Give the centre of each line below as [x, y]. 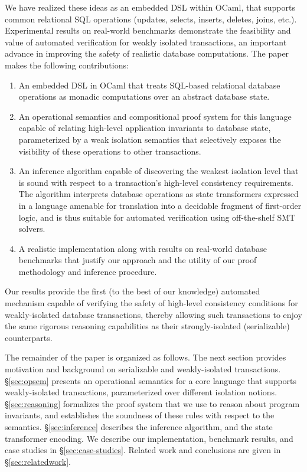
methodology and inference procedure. [88, 271]
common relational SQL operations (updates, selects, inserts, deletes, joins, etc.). [151, 19]
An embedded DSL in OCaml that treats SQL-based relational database [149, 85]
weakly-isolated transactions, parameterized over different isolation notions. [141, 392]
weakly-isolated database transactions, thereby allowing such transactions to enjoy [153, 314]
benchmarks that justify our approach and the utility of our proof [138, 260]
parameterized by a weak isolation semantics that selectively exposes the [150, 139]
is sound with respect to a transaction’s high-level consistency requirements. [156, 182]
